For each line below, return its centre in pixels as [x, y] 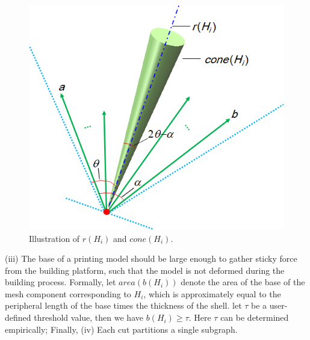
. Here [200, 317]
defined [18, 317]
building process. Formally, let [60, 282]
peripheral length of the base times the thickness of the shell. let [123, 305]
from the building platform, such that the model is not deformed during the [145, 270]
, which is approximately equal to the [212, 293]
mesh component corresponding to [68, 293]
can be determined [255, 317]
